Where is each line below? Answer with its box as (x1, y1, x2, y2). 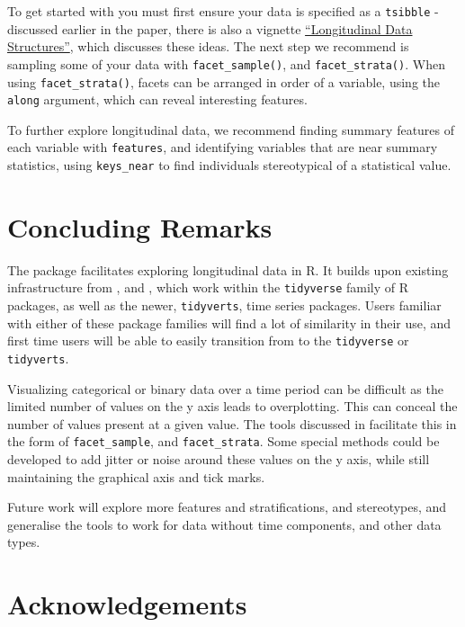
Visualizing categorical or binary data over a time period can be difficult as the (7, 379, 443, 398)
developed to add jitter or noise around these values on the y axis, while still (7, 450, 430, 469)
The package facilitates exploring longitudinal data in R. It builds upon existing (7, 260, 449, 279)
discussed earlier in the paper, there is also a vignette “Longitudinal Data (7, 19, 413, 38)
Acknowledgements (7, 586, 247, 623)
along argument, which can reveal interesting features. (7, 90, 308, 109)
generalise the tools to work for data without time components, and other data (7, 515, 442, 533)
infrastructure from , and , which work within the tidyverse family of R (7, 278, 409, 297)
